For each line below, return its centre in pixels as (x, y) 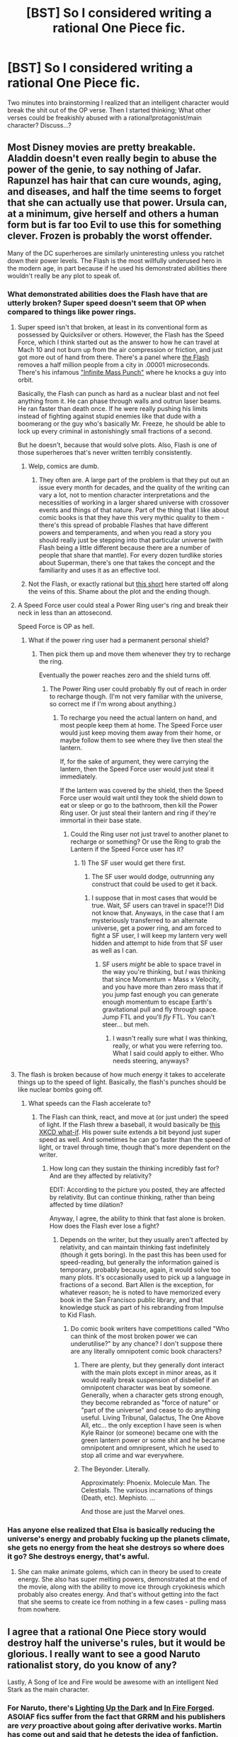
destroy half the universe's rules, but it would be (117, 1642)
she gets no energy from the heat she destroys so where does (116, 1547)
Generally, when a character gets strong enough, (153, 1395)
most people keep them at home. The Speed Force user (141, 725)
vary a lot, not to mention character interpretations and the (124, 495)
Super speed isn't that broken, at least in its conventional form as (112, 327)
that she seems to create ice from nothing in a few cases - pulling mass (122, 1602)
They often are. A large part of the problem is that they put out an (134, 480)
